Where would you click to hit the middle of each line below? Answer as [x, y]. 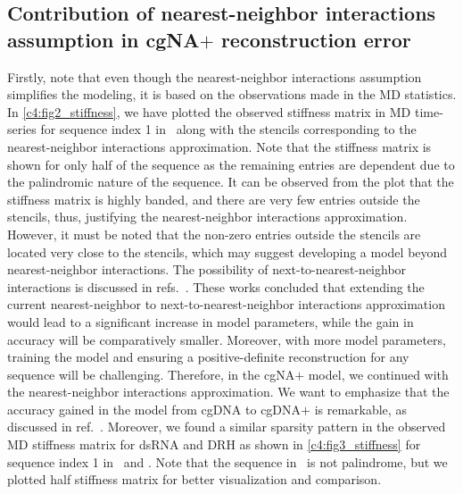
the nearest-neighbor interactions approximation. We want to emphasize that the [228, 392]
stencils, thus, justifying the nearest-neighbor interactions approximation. [207, 217]
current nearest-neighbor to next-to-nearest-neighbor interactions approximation [226, 304]
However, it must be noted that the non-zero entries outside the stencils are [214, 234]
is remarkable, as [360, 409]
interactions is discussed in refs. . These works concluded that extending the [216, 286]
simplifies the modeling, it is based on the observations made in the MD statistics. [232, 94]
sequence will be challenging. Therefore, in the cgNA [151, 374]
